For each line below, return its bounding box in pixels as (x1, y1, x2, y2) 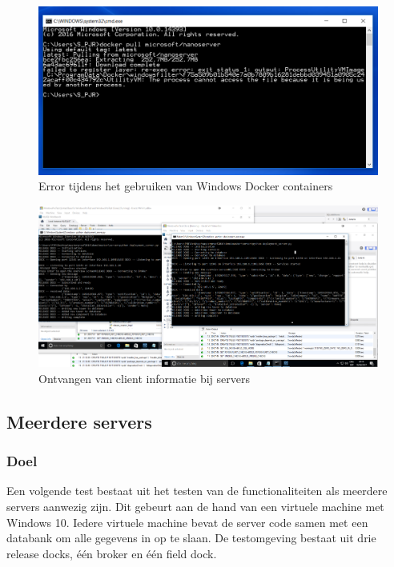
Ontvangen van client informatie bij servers (38, 369, 250, 386)
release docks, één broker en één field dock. (6, 545, 217, 561)
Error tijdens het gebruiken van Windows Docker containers (38, 178, 333, 194)
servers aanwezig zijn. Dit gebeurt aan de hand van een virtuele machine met (6, 497, 384, 514)
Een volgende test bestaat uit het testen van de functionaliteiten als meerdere (6, 482, 388, 499)
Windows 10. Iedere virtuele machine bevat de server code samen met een (6, 513, 368, 530)
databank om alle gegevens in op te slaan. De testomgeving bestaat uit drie (6, 529, 376, 546)
